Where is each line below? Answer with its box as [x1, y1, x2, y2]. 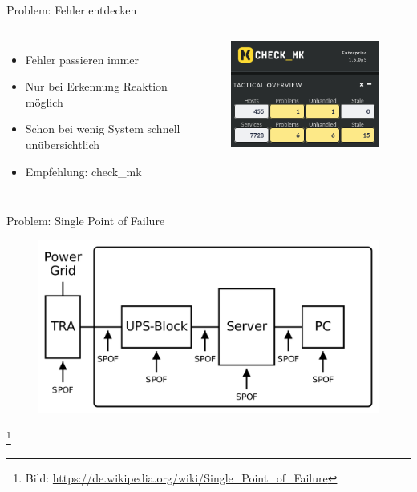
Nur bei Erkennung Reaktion [25, 78, 168, 95]
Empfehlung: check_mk [25, 163, 142, 179]
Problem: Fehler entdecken [6, 2, 137, 18]
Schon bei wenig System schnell [25, 120, 180, 137]
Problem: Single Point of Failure [6, 212, 165, 229]
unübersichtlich [25, 135, 100, 152]
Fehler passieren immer [25, 50, 140, 67]
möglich [25, 93, 63, 110]
